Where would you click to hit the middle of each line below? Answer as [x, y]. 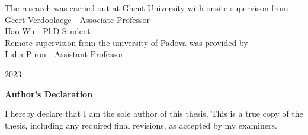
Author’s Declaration [49, 93]
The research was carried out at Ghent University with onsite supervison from [147, 8]
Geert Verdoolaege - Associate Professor [77, 19]
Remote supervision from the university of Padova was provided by [126, 42]
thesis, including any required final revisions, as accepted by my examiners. [141, 125]
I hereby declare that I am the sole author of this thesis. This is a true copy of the [154, 113]
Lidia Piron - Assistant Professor [64, 54]
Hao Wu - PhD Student [48, 31]
